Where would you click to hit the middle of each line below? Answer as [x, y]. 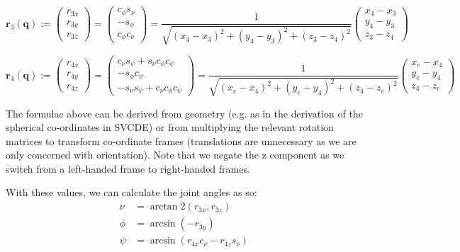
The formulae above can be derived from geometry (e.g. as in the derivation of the [184, 113]
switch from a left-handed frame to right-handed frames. [128, 168]
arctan [164, 207]
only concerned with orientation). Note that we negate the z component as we [175, 155]
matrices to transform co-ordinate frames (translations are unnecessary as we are [181, 141]
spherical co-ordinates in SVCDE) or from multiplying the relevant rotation [170, 127]
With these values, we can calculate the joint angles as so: [131, 192]
